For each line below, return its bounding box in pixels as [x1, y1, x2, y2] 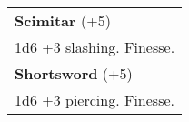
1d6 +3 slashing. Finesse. [15, 36, 175, 57]
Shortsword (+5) [15, 62, 133, 84]
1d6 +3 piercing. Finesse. [15, 88, 175, 110]
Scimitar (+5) [15, 9, 111, 31]
